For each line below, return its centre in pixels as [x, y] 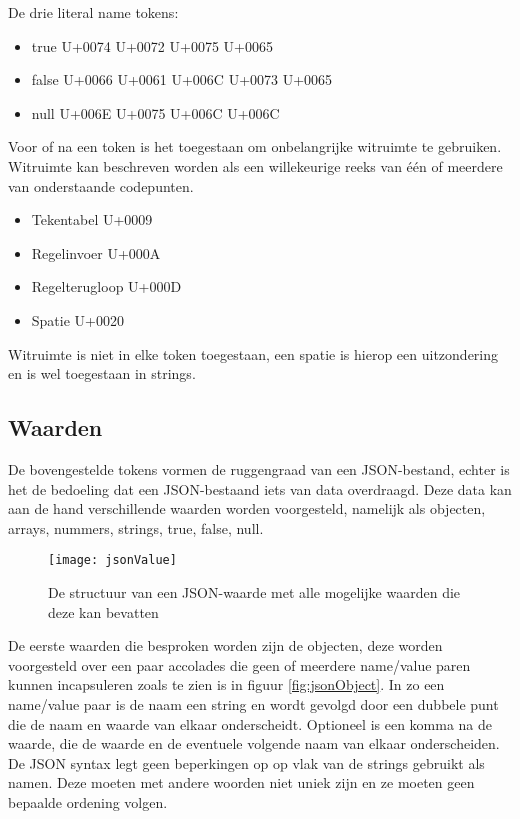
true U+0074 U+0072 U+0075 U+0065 [152, 45]
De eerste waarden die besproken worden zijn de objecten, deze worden [225, 645]
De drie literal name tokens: [93, 12]
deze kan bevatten [103, 611]
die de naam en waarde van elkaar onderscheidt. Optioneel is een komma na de [250, 723]
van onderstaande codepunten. [101, 185]
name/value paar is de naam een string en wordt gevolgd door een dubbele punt [253, 703]
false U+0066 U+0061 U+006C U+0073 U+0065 [182, 79]
